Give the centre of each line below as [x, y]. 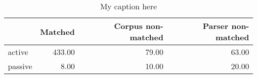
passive [20, 66]
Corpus [128, 26]
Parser [216, 26]
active [18, 52]
